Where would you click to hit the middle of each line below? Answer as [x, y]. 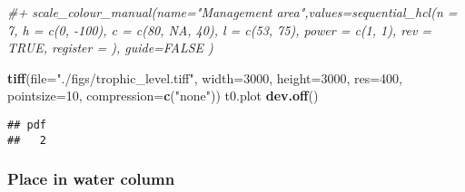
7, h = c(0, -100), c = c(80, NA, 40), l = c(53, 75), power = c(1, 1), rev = [220, 29]
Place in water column [91, 179]
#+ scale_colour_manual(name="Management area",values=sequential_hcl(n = [232, 12]
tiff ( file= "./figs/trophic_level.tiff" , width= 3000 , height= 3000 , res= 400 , [205, 77]
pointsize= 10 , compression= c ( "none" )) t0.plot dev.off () [163, 96]
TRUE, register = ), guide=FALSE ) [110, 48]
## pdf [27, 125]
